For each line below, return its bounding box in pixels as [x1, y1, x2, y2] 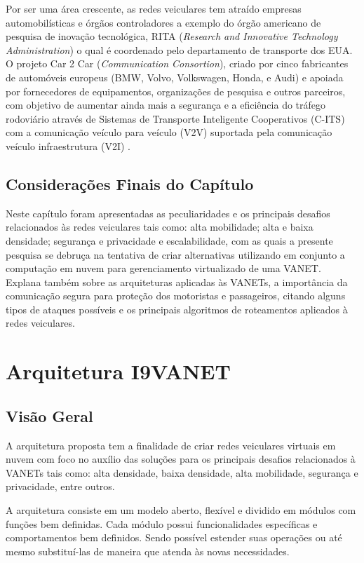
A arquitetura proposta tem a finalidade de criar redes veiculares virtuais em [6, 437, 336, 452]
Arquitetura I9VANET [6, 357, 231, 386]
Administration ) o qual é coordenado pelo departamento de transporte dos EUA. [6, 42, 353, 57]
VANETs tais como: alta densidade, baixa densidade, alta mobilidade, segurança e [6, 465, 358, 480]
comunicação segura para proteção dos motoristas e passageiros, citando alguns [6, 288, 346, 303]
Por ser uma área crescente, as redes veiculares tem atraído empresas [6, 1, 302, 15]
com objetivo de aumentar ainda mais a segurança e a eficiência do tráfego [6, 97, 326, 112]
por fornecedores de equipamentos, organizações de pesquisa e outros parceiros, [6, 83, 346, 98]
